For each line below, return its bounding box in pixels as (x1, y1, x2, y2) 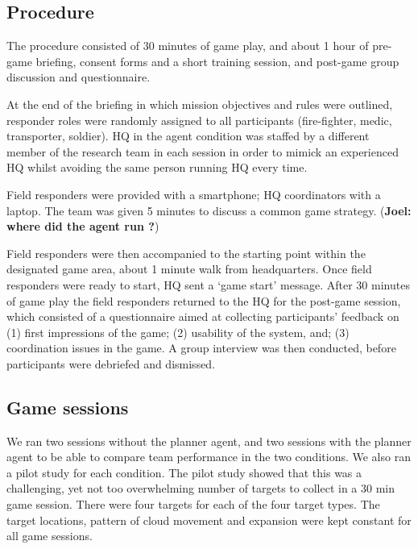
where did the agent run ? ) (6, 218, 159, 235)
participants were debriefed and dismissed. (6, 355, 216, 372)
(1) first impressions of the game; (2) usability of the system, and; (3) (6, 323, 350, 340)
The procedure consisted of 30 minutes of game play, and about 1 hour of (6, 37, 369, 54)
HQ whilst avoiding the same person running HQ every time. (6, 159, 308, 176)
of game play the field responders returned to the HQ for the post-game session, (6, 292, 401, 309)
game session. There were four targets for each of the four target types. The (6, 496, 380, 513)
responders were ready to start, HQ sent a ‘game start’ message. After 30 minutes (6, 276, 410, 293)
